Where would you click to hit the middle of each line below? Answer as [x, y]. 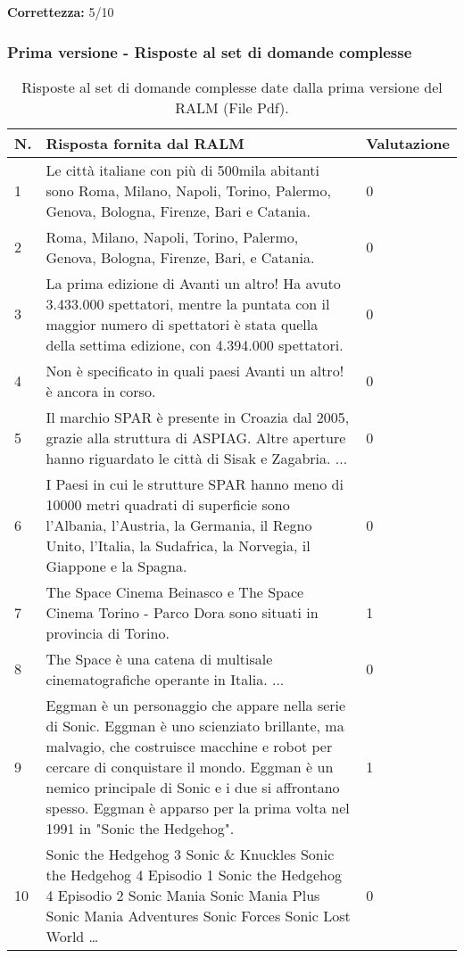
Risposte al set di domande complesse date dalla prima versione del [232, 87]
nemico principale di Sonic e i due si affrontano [193, 787]
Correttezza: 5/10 [61, 12]
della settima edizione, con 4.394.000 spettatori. [195, 344]
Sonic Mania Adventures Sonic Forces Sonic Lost [198, 915]
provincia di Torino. [108, 632]
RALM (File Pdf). [232, 107]
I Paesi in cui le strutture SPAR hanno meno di [195, 483]
